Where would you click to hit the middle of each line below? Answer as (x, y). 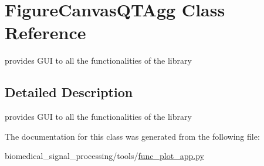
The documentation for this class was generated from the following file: (132, 136)
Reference (45, 32)
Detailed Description (69, 92)
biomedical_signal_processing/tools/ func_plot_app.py (104, 156)
